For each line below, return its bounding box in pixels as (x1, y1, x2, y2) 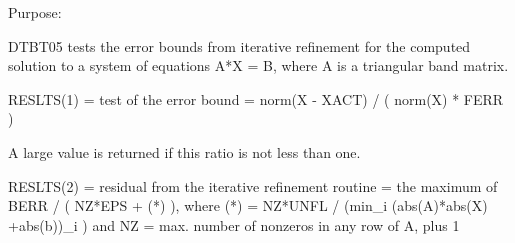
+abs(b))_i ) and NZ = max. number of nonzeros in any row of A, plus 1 (8, 214, 460, 235)
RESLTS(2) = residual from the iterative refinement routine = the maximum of (8, 175, 498, 196)
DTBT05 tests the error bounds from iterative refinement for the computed (8, 35, 471, 56)
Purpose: (8, 2, 62, 22)
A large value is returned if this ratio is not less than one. (8, 141, 361, 162)
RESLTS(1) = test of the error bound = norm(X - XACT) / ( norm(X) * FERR (8, 88, 504, 109)
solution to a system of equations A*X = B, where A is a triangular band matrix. (8, 55, 509, 76)
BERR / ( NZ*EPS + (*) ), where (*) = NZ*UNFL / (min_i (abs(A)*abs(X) (8, 195, 488, 216)
